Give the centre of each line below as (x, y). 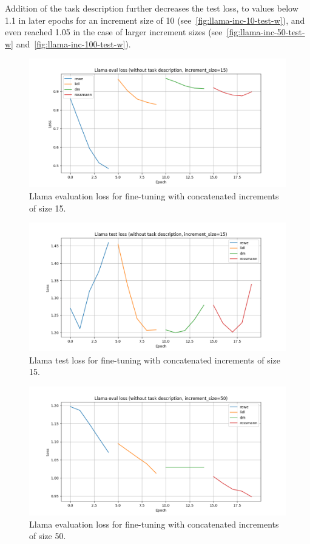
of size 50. (48, 536)
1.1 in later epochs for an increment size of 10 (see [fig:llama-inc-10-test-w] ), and (155, 20)
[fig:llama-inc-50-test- (266, 32)
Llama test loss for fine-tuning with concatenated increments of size (155, 360)
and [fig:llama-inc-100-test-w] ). (73, 43)
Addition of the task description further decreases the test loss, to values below (152, 8)
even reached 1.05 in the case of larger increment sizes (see (114, 32)
